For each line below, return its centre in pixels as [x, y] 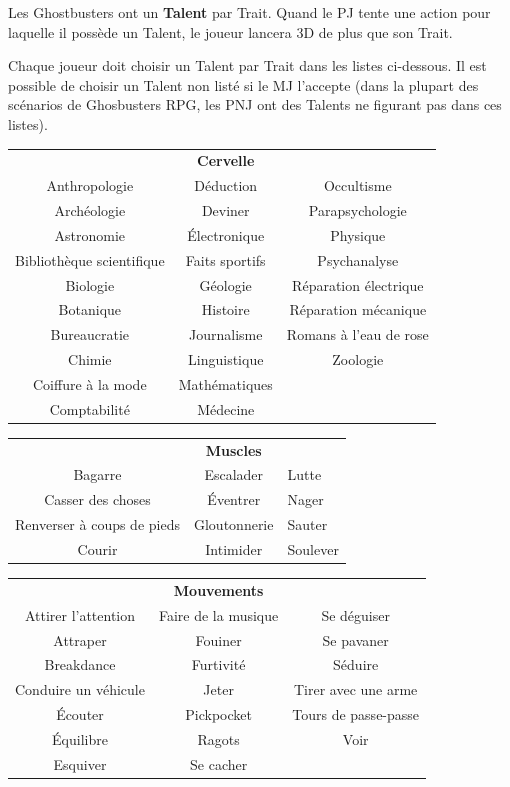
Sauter [307, 524]
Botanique [90, 309]
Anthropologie [90, 185]
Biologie [90, 284]
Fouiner [218, 639]
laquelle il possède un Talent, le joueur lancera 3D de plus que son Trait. [230, 31]
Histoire [225, 309]
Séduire [356, 664]
